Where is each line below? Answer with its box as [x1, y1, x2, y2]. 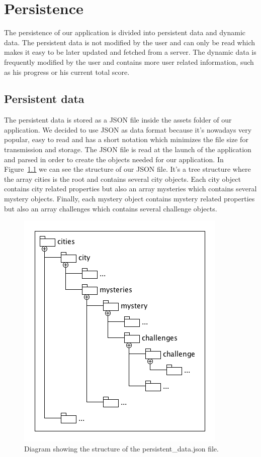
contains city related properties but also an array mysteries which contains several [4, 183, 257, 194]
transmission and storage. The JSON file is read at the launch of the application [4, 144, 251, 155]
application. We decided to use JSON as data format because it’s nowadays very [4, 124, 252, 135]
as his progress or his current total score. [4, 66, 130, 77]
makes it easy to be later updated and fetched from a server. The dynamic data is [4, 47, 256, 57]
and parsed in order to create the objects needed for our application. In [4, 154, 224, 164]
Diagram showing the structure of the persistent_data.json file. [24, 443, 219, 453]
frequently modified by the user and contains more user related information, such [4, 56, 254, 67]
